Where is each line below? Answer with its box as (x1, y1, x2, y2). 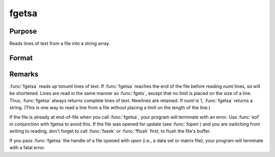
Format (9, 53, 33, 62)
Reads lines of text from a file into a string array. (9, 41, 111, 47)
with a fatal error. (9, 145, 45, 151)
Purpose (9, 27, 37, 36)
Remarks (9, 70, 39, 78)
